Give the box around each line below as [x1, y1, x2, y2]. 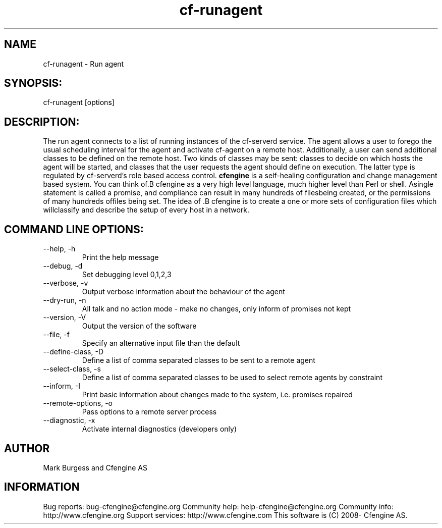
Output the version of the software [82, 322, 197, 331]
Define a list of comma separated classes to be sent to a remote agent [82, 356, 315, 365]
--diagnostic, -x [43, 416, 95, 425]
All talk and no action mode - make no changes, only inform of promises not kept [82, 304, 351, 313]
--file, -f [43, 330, 70, 339]
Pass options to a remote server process [82, 407, 217, 416]
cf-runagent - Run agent [43, 59, 124, 68]
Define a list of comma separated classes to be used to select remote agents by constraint [82, 373, 382, 382]
